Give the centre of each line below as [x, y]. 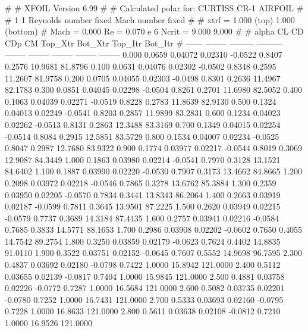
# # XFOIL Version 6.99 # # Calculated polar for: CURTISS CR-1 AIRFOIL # [154, 8]
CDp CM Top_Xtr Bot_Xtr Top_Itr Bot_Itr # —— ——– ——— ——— [143, 43]
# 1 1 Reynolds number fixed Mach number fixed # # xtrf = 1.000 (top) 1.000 [150, 19]
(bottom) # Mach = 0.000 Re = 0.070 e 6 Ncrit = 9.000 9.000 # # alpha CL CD [154, 31]
